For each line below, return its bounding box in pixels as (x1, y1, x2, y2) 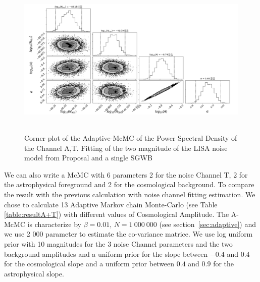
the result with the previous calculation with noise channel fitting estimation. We (4, 189, 255, 200)
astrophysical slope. (4, 268, 64, 278)
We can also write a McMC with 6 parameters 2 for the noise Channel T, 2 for (4, 169, 248, 180)
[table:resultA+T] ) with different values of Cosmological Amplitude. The (4, 209, 229, 219)
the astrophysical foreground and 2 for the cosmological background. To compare (4, 179, 254, 190)
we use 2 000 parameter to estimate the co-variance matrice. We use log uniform (4, 229, 253, 239)
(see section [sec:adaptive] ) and (159, 218, 256, 229)
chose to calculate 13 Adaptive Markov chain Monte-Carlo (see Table (4, 199, 218, 209)
